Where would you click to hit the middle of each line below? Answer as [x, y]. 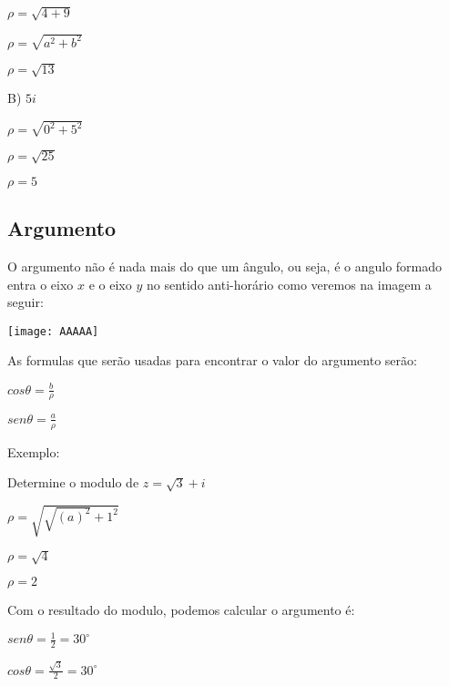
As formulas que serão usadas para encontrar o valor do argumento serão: [212, 360]
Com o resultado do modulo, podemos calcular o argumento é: [181, 609]
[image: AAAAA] [53, 331]
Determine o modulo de [73, 482]
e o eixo [110, 284]
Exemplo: [34, 451]
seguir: [26, 302]
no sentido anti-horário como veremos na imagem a [289, 284]
